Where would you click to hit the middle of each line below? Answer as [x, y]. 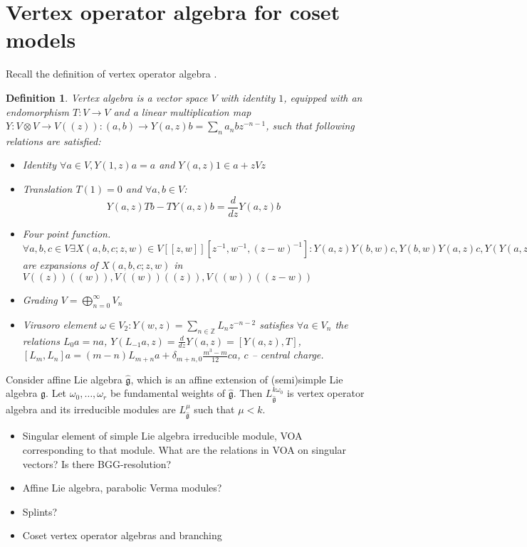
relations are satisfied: [53, 140]
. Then [248, 393]
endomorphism [37, 111]
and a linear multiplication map [182, 111]
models [41, 39]
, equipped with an [323, 97]
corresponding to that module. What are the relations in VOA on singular [184, 449]
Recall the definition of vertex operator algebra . [111, 74]
